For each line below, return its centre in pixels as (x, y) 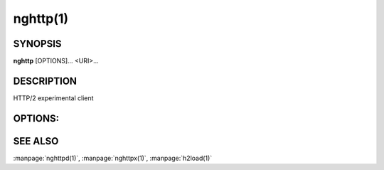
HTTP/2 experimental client (53, 98)
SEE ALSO (36, 141)
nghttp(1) (41, 18)
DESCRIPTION (45, 81)
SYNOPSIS (37, 44)
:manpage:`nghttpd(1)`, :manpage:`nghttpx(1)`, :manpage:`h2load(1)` (113, 158)
